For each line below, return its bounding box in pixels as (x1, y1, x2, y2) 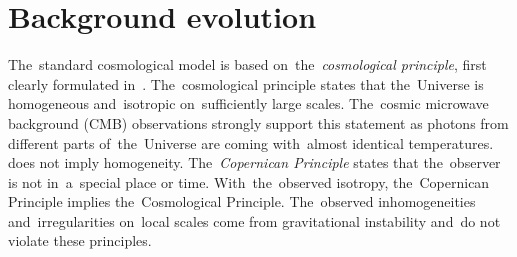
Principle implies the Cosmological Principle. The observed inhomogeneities (8, 191, 476, 212)
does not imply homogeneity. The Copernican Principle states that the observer (8, 152, 501, 173)
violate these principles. (8, 230, 152, 251)
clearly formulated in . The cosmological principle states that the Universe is (8, 73, 484, 94)
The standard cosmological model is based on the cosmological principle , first (8, 54, 487, 75)
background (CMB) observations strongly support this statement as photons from (8, 112, 509, 133)
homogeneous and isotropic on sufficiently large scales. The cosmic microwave (8, 93, 489, 114)
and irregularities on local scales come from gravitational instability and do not (8, 210, 501, 231)
